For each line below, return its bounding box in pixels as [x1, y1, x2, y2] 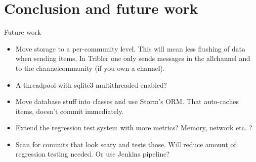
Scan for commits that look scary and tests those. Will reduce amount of [15, 139, 236, 149]
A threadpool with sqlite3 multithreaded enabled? [15, 79, 167, 90]
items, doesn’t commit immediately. [15, 106, 124, 116]
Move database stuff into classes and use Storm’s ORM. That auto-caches [15, 96, 239, 107]
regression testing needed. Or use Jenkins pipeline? [15, 149, 170, 159]
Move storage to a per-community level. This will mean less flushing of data [15, 43, 246, 54]
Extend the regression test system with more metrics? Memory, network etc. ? [15, 122, 253, 133]
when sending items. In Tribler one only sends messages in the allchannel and [15, 53, 251, 63]
